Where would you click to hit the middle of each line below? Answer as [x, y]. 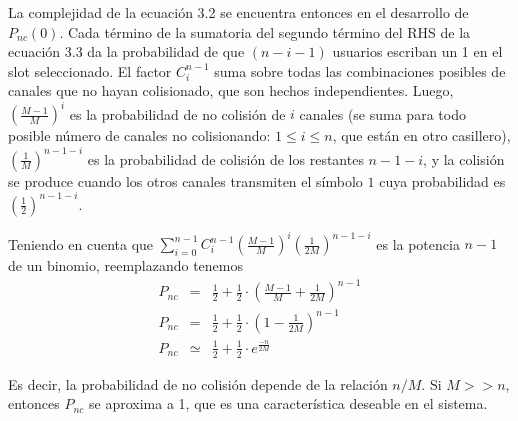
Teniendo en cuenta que [81, 243]
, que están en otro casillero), [421, 135]
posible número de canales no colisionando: [139, 135]
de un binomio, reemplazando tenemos [126, 265]
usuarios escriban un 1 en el [417, 51]
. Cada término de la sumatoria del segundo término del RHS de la [265, 31]
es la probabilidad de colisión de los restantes [225, 158]
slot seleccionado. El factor [90, 70]
